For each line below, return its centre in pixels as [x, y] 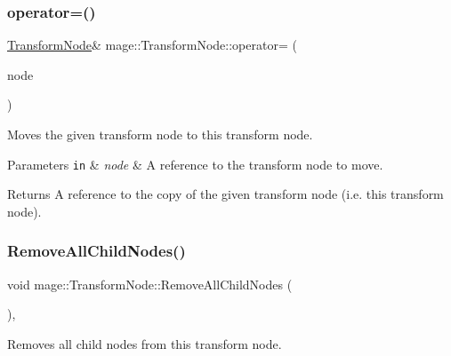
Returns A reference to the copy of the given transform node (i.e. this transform [225, 194]
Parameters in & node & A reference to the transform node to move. [195, 164]
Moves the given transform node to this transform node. [160, 134]
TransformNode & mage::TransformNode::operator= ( [152, 45]
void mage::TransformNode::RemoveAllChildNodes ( [150, 284]
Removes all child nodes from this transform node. [145, 343]
